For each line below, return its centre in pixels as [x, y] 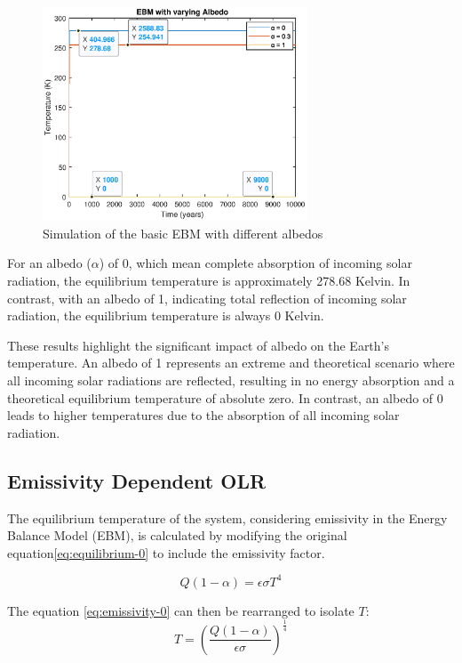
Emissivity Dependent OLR [137, 480]
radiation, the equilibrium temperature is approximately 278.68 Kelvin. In [209, 281]
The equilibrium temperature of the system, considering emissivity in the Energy [227, 517]
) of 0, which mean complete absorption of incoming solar [255, 263]
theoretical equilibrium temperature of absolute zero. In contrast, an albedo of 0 [225, 397]
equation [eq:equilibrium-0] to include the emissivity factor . [166, 552]
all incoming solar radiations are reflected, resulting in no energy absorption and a [231, 380]
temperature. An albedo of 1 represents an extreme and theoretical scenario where [231, 363]
